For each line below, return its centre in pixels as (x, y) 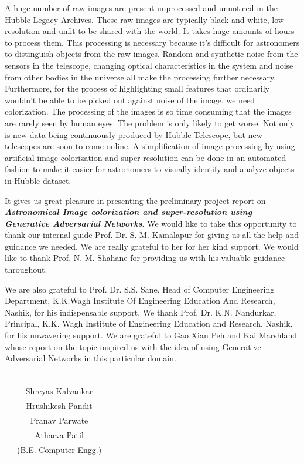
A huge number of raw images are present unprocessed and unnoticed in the (141, 8)
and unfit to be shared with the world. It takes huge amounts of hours (168, 31)
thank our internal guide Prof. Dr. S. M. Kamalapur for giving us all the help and (152, 235)
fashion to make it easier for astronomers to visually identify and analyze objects (150, 169)
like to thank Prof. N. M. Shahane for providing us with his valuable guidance (145, 258)
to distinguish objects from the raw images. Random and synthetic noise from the (151, 54)
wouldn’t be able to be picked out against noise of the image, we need (130, 100)
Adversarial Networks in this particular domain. (90, 358)
